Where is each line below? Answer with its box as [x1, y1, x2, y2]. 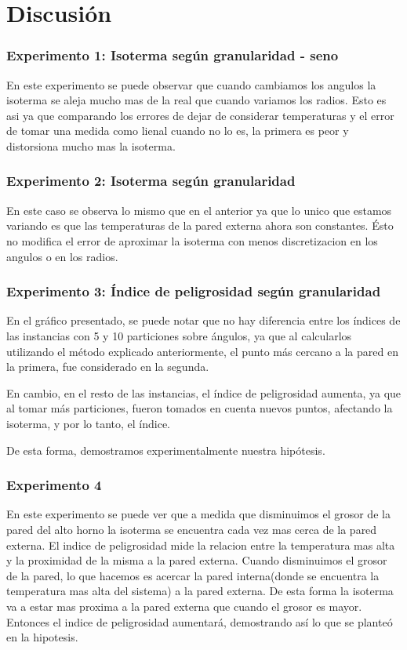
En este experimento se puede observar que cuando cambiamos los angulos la [6, 76, 376, 93]
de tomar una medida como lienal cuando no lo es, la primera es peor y [6, 122, 349, 139]
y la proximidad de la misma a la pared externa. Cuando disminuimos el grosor [6, 552, 387, 568]
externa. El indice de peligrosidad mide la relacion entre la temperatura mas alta [6, 536, 395, 553]
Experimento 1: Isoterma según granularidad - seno [6, 45, 339, 65]
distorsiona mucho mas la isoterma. [6, 137, 176, 154]
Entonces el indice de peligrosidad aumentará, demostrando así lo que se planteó [6, 613, 393, 630]
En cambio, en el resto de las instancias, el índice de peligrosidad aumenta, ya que [6, 384, 402, 401]
